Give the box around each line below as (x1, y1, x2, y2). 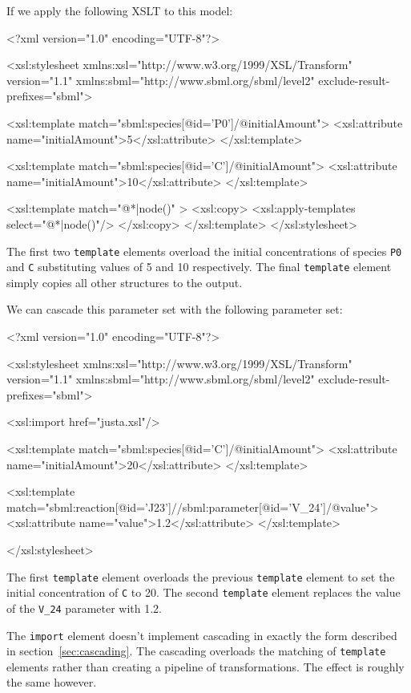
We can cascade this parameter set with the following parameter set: (6, 301, 343, 318)
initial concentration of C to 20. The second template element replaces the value (6, 584, 401, 601)
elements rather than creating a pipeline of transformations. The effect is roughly (6, 658, 405, 675)
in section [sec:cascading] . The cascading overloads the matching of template (6, 642, 386, 659)
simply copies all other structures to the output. (6, 274, 243, 290)
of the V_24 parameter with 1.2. (6, 599, 163, 616)
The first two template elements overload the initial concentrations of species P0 (6, 242, 402, 259)
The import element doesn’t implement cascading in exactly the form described (6, 626, 397, 643)
